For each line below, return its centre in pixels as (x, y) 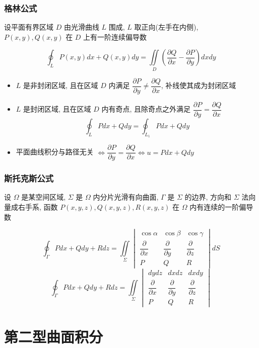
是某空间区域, (44, 197)
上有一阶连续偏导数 (115, 36)
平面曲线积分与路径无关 (55, 152)
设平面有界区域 (29, 27)
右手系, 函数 (38, 206)
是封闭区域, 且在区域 (57, 109)
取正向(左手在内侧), (166, 27)
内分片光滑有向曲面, (126, 197)
